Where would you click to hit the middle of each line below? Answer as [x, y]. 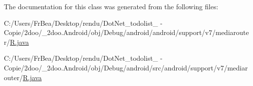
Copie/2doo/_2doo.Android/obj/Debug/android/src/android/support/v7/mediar [126, 67]
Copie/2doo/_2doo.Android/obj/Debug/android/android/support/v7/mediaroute [126, 32]
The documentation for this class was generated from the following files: [111, 6]
